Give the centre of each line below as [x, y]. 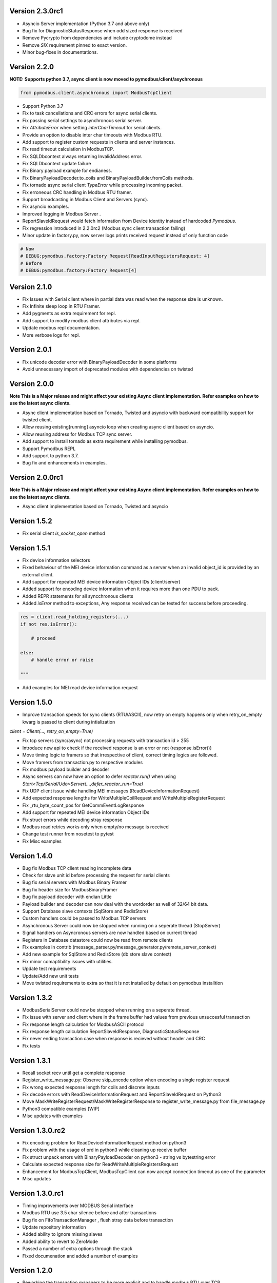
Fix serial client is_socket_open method [64, 533]
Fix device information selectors [56, 560]
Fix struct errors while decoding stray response [72, 820]
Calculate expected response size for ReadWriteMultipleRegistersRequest [100, 1164]
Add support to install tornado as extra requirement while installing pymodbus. [105, 441]
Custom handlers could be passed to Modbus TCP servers [84, 918]
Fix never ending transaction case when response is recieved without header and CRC [114, 1039]
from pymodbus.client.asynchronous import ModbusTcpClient [96, 93]
